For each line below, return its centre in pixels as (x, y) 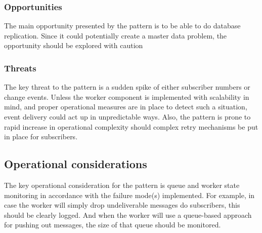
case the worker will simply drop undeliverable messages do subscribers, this (122, 205)
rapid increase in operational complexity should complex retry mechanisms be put (131, 126)
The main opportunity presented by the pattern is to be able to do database (122, 26)
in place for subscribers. (41, 137)
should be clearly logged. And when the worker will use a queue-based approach (128, 215)
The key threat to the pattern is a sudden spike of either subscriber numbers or (127, 87)
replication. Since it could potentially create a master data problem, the (116, 35)
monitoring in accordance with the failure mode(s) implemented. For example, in (129, 195)
